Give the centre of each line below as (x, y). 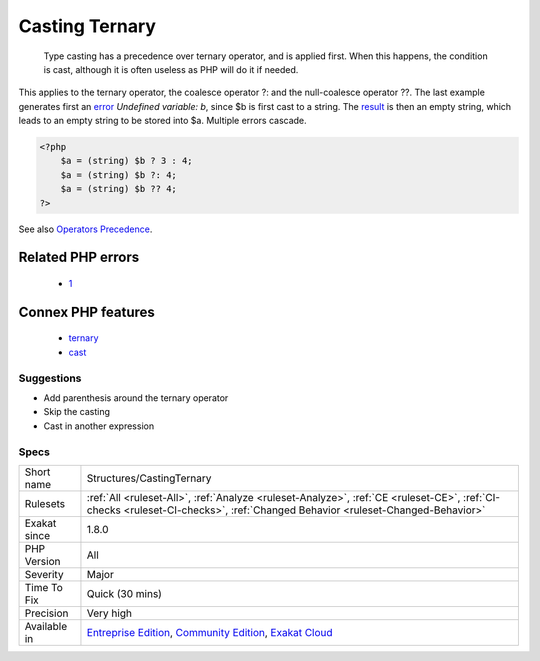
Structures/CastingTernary (149, 478)
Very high (109, 613)
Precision (46, 613)
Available (46, 626)
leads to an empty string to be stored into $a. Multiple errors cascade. (162, 121)
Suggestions (50, 378)
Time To (44, 587)
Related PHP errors (79, 257)
